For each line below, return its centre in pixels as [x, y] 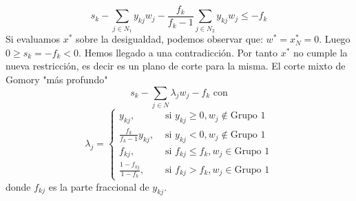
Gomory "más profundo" [57, 79]
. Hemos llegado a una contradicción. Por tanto [178, 52]
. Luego [335, 39]
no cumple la [321, 52]
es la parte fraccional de [99, 186]
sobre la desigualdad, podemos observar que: [169, 39]
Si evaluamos [33, 39]
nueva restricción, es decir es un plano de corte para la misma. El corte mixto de [176, 66]
